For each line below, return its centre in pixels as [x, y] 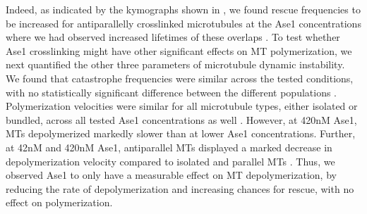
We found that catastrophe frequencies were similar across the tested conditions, [180, 78]
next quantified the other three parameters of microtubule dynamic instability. [175, 64]
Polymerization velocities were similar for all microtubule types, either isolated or [182, 106]
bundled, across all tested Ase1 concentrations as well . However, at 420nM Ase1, [181, 119]
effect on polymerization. [59, 202]
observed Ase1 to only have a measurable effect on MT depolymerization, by [171, 175]
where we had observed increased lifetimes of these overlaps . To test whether [173, 37]
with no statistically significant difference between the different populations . [171, 92]
